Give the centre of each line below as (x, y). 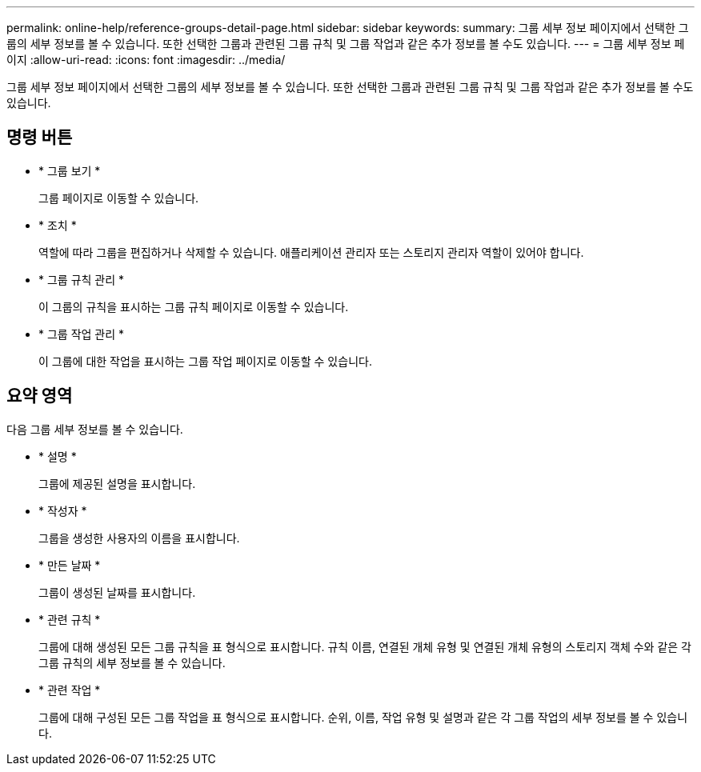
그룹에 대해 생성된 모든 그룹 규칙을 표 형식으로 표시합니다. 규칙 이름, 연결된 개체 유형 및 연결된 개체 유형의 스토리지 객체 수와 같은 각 (365, 646)
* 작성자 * (63, 510)
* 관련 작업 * (70, 690)
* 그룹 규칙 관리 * (82, 279)
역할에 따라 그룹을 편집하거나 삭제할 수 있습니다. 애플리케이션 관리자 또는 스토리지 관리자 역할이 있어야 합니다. (311, 252)
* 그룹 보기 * (70, 170)
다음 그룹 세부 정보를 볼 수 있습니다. (95, 429)
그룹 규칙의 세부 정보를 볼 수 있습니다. (132, 662)
